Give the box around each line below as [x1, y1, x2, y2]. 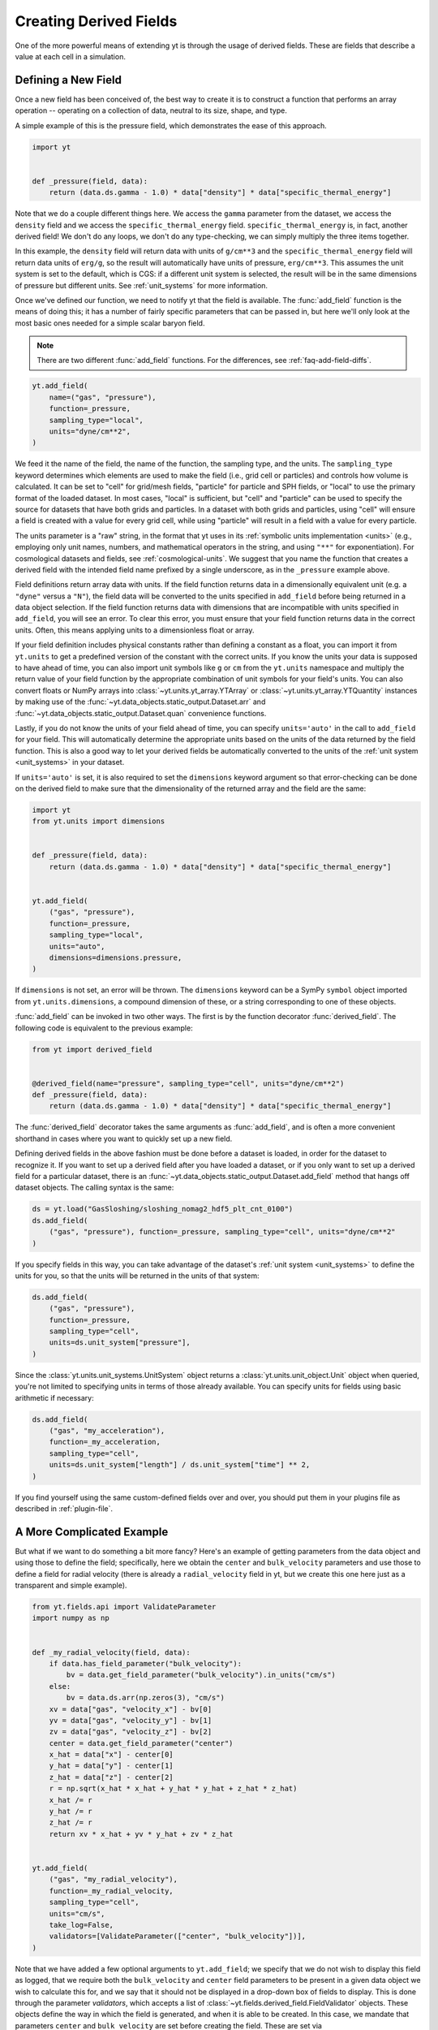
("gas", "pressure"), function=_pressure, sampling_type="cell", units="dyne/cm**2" [49, 1227, 397, 1237]
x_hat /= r [49, 1795, 92, 1804]
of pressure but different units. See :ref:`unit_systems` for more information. [15, 280, 268, 290]
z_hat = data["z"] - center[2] [49, 1773, 174, 1782]
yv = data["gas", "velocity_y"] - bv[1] [49, 1716, 213, 1725]
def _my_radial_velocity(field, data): [32, 1648, 191, 1656]
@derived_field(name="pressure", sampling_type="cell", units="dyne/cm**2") [32, 1078, 345, 1088]
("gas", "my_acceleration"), [49, 1426, 165, 1436]
